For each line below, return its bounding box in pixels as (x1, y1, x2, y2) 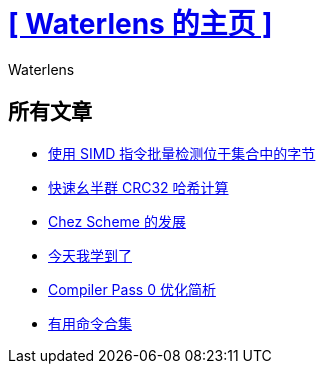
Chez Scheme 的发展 (48, 212, 186, 230)
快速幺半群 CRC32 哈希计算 (48, 178, 229, 196)
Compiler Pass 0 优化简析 (48, 280, 216, 298)
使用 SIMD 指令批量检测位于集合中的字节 (48, 144, 316, 162)
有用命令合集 (48, 314, 132, 332)
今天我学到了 (48, 246, 132, 264)
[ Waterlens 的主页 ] (8, 7, 273, 41)
